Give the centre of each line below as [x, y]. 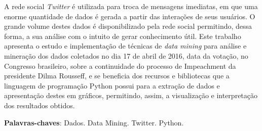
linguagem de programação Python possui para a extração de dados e [112, 85]
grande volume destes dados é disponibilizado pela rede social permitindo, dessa [128, 26]
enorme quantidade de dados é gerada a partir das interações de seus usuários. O [130, 16]
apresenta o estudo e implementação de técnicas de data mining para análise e [125, 46]
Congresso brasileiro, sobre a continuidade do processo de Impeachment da [120, 65]
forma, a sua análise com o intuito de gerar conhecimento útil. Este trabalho [123, 36]
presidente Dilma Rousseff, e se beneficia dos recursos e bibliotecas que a [117, 76]
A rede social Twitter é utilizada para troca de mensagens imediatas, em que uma [131, 6]
